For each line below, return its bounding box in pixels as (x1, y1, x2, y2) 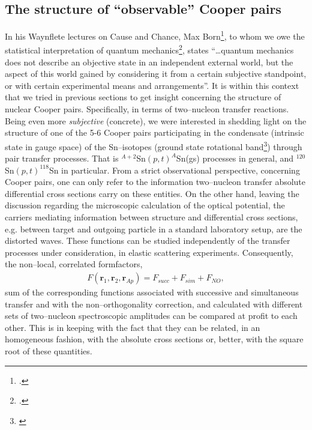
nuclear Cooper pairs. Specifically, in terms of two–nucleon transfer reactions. (5, 103, 289, 115)
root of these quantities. (5, 345, 92, 357)
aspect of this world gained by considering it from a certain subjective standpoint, (5, 67, 307, 80)
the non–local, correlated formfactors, (5, 258, 143, 270)
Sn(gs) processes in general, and (176, 152, 294, 165)
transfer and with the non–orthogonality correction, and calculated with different (5, 297, 303, 310)
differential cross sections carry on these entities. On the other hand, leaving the (5, 187, 299, 199)
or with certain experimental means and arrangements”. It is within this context (5, 79, 299, 91)
